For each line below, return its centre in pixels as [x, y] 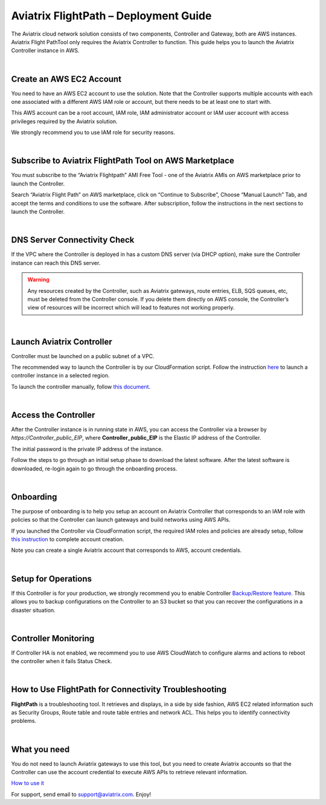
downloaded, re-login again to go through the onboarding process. [94, 469]
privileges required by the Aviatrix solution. [64, 121]
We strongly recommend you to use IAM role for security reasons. [93, 132]
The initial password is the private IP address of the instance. [87, 449]
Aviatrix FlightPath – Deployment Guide [111, 16]
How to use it [28, 783]
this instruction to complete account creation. [68, 539]
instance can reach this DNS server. [56, 263]
